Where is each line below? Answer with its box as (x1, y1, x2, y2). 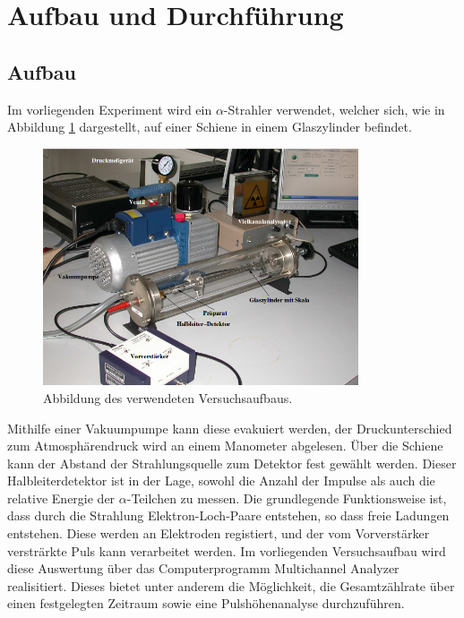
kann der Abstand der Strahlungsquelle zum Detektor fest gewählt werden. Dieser (7, 453, 457, 472)
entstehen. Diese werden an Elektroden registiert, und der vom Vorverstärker (7, 524, 430, 543)
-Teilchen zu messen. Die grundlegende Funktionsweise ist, (126, 488, 447, 507)
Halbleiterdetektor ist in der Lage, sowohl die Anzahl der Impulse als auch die (7, 471, 435, 490)
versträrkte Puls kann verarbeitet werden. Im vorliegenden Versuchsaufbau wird (7, 541, 446, 560)
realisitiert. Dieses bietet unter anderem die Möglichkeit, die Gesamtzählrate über (7, 576, 455, 595)
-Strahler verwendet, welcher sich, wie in (223, 99, 445, 118)
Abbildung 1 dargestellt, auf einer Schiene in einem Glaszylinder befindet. (7, 117, 412, 136)
